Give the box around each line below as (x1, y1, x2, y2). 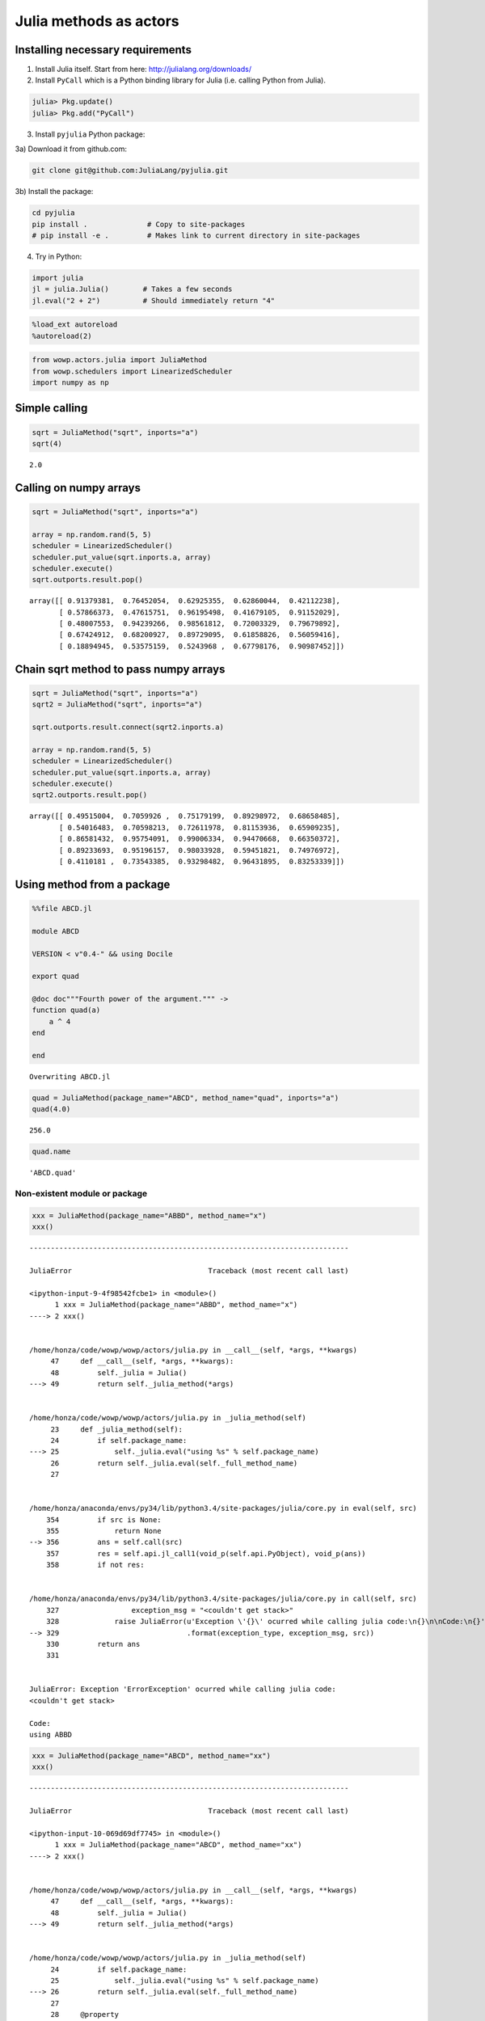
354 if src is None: (45, 1515, 162, 1524)
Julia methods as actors (15, 12, 179, 30)
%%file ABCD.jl (32, 904, 92, 913)
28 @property (50, 2010, 120, 2019)
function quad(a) (32, 1006, 101, 1015)
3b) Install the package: (15, 187, 94, 196)
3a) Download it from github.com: (15, 144, 127, 154)
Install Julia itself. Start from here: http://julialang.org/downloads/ (35, 65, 252, 74)
